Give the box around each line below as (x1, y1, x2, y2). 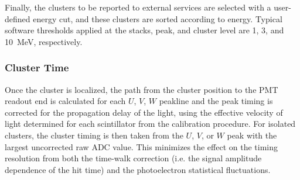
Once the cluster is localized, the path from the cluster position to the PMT (5, 83, 278, 95)
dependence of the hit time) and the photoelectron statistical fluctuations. (5, 163, 271, 175)
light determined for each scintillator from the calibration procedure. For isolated (5, 117, 296, 130)
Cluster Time (5, 60, 69, 75)
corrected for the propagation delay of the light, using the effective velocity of (5, 106, 283, 118)
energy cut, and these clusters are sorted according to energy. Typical (33, 12, 282, 25)
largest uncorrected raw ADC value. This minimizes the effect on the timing (5, 140, 278, 153)
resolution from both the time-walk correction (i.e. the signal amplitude (5, 152, 262, 164)
